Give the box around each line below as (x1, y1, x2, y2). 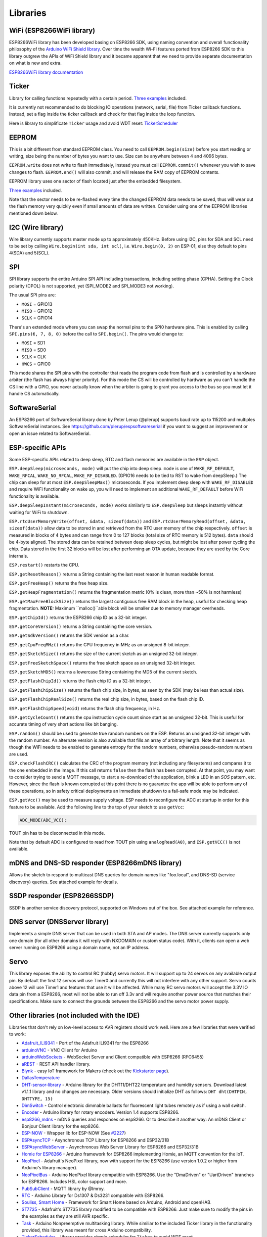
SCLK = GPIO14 (21, 315, 53, 321)
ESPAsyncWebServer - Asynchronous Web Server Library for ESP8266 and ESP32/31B (21, 1144, 199, 1150)
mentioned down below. (9, 210, 58, 216)
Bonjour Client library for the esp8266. (21, 1123, 100, 1129)
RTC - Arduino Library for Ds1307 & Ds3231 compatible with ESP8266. (21, 1192, 165, 1198)
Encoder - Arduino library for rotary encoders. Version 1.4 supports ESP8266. (21, 1109, 179, 1115)
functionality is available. (9, 493, 60, 499)
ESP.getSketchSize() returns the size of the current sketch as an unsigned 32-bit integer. (9, 651, 198, 657)
